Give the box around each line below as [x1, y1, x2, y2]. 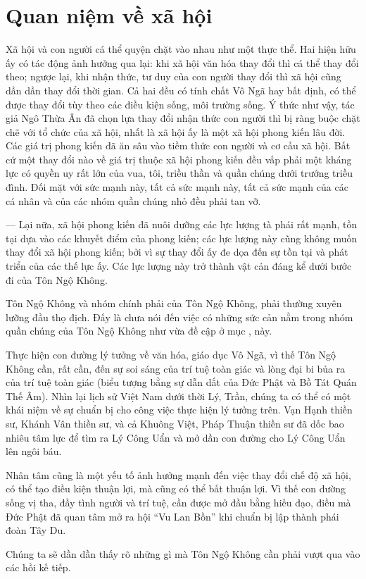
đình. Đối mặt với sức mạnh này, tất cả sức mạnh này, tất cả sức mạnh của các [6, 180, 348, 194]
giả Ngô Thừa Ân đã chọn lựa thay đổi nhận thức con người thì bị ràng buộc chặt [6, 111, 360, 125]
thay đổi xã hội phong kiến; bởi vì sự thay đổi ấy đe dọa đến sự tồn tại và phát [6, 244, 348, 259]
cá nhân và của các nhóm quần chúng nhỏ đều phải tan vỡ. [6, 193, 261, 208]
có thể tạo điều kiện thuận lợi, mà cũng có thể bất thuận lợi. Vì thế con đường [6, 481, 346, 496]
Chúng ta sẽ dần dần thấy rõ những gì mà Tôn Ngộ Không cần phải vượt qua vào [6, 546, 360, 561]
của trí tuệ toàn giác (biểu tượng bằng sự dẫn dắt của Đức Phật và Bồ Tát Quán [6, 375, 357, 390]
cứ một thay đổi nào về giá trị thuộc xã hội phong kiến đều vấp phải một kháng [6, 151, 352, 166]
